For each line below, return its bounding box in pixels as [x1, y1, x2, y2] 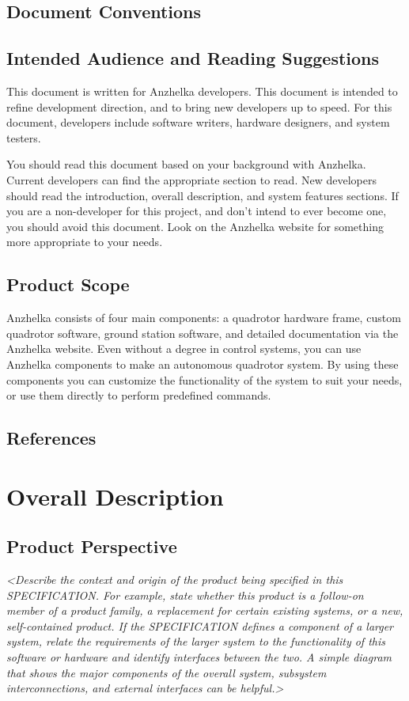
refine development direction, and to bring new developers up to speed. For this [6, 98, 392, 115]
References [6, 426, 97, 450]
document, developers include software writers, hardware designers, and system [6, 114, 390, 131]
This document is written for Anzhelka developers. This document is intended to [6, 82, 398, 99]
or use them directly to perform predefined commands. [6, 387, 271, 404]
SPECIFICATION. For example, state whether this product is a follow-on [6, 586, 364, 603]
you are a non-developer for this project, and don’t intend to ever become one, [6, 203, 387, 219]
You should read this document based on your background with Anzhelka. [6, 156, 366, 172]
